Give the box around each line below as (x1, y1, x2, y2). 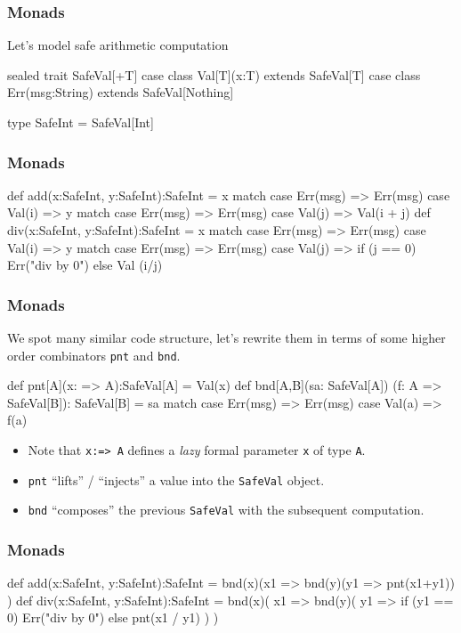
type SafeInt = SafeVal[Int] (7, 113, 154, 131)
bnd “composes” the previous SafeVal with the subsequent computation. (28, 500, 425, 519)
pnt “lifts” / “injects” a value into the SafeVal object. (28, 470, 325, 489)
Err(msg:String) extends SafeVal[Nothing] (7, 83, 234, 101)
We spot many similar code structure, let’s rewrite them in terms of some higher (7, 329, 446, 346)
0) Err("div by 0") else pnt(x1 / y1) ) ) (7, 608, 219, 627)
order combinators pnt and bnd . (7, 345, 181, 364)
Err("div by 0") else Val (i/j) (7, 256, 163, 274)
